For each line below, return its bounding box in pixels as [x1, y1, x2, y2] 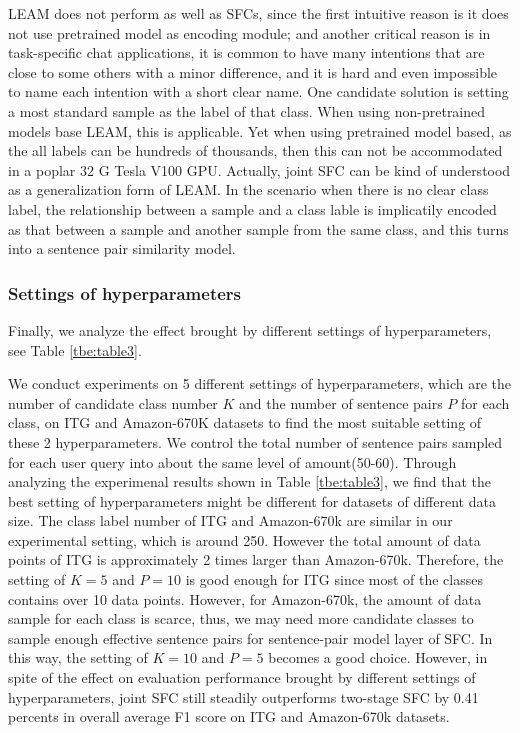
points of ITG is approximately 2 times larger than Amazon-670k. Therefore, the [8, 549, 504, 570]
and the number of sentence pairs [239, 392, 443, 413]
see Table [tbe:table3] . [8, 339, 142, 360]
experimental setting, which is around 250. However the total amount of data [8, 529, 481, 550]
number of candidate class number [8, 392, 218, 413]
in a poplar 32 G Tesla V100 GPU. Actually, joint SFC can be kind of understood [8, 159, 511, 180]
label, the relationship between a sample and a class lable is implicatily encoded [8, 198, 497, 219]
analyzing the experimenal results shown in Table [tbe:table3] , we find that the [8, 471, 491, 492]
